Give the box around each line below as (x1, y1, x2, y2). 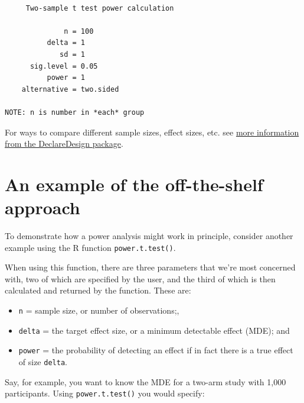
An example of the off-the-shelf (5, 172, 263, 196)
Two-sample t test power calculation (25, 4, 174, 12)
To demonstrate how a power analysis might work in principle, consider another (5, 230, 293, 242)
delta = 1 (47, 38, 86, 47)
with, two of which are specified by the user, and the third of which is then (5, 272, 276, 285)
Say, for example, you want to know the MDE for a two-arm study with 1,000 (5, 375, 286, 388)
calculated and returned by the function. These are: (5, 284, 191, 296)
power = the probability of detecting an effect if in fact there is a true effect (18, 344, 293, 356)
